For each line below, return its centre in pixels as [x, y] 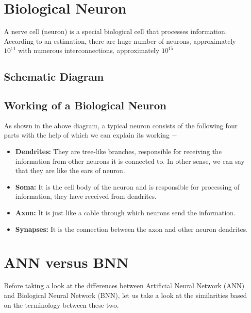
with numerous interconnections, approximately [89, 50]
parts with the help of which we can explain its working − [91, 135]
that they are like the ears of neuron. [70, 170]
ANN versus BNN [66, 262]
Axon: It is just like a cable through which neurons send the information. [125, 213]
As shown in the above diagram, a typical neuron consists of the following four [121, 125]
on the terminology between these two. [61, 304]
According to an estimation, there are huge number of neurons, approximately [120, 41]
